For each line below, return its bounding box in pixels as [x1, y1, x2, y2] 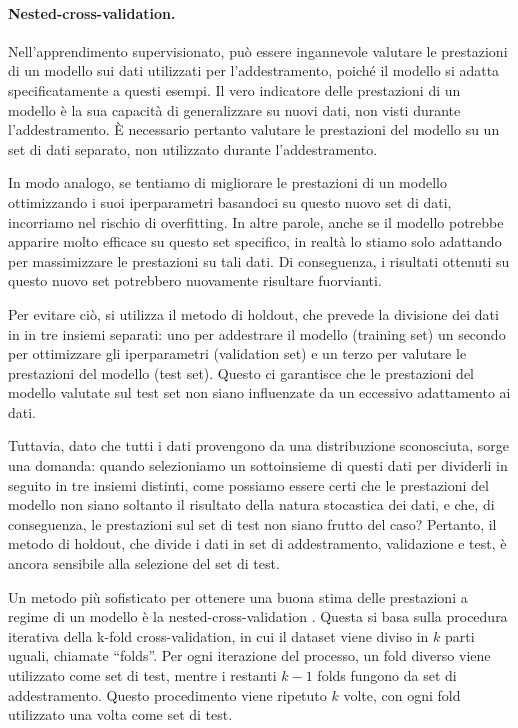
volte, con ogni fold [343, 684, 461, 705]
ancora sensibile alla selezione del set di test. [8, 553, 280, 574]
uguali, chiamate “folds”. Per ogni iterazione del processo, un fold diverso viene [8, 645, 491, 666]
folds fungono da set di [317, 665, 457, 686]
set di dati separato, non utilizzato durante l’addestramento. [8, 138, 378, 159]
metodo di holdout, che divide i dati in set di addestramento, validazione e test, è [8, 533, 507, 554]
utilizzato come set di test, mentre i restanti [8, 665, 277, 686]
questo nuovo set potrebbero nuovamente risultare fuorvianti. [8, 270, 382, 291]
